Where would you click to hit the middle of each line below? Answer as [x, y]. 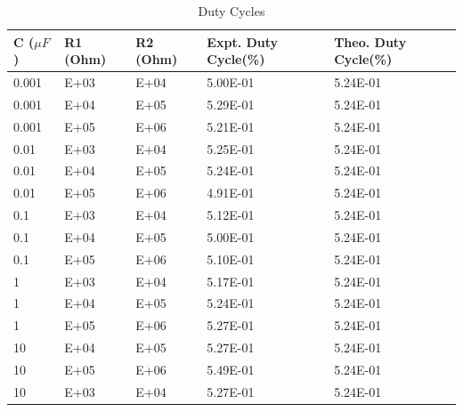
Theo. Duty [370, 41]
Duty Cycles [231, 11]
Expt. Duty [243, 41]
